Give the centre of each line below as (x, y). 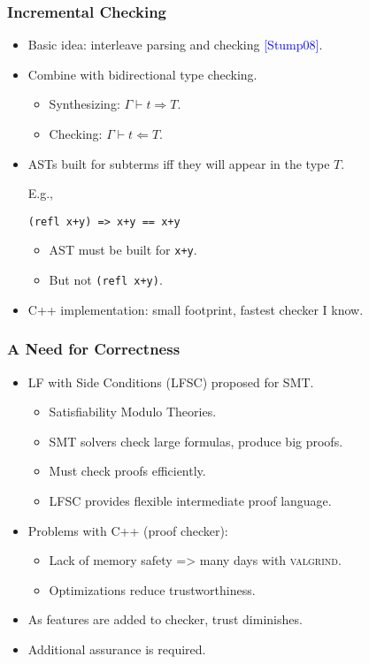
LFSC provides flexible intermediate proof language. (190, 500)
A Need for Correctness (94, 349)
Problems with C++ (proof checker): (128, 530)
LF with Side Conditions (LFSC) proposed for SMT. (171, 382)
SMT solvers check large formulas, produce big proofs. (196, 441)
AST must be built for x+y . (123, 250)
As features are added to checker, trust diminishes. (165, 619)
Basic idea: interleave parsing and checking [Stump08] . (175, 45)
